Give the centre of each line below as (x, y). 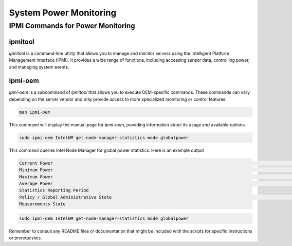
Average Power (36, 183)
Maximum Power (36, 177)
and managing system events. (39, 67)
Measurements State (42, 204)
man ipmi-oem (35, 112)
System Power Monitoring (63, 13)
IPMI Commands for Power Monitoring (72, 26)
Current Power (36, 163)
